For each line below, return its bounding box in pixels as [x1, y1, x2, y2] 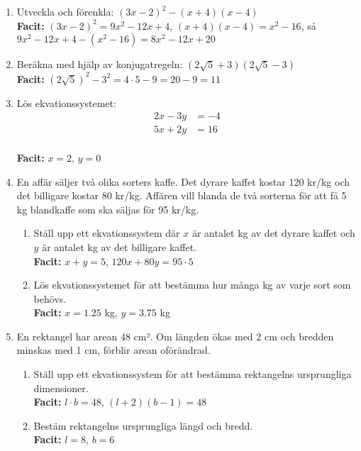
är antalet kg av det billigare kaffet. [42, 239, 196, 254]
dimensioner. [33, 380, 89, 395]
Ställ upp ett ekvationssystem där [33, 225, 180, 240]
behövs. [33, 291, 67, 306]
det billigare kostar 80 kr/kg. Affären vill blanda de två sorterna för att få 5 [16, 188, 347, 203]
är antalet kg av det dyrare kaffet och [191, 225, 355, 240]
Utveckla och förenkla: [16, 4, 114, 18]
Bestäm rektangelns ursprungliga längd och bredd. [33, 418, 253, 433]
